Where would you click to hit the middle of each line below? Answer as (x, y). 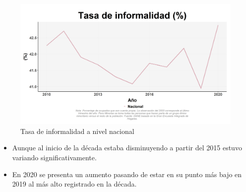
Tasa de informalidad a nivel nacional (77, 131)
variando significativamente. (54, 157)
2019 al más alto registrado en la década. (74, 184)
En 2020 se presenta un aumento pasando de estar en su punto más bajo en (127, 174)
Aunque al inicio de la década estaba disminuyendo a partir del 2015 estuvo (127, 148)
